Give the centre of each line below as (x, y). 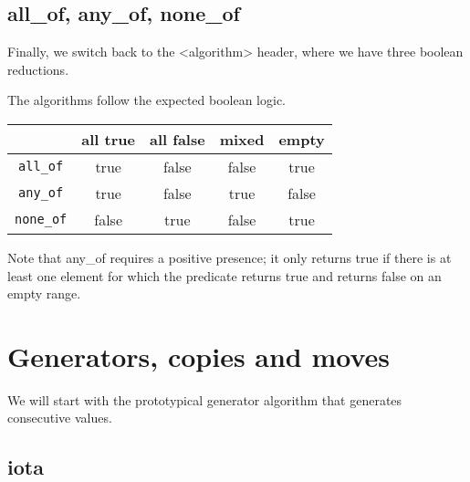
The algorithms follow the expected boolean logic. (147, 100)
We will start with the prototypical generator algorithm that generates (205, 399)
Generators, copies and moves (199, 356)
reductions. (38, 69)
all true (108, 139)
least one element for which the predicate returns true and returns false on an (225, 275)
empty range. (44, 293)
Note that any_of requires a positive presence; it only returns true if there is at (230, 257)
